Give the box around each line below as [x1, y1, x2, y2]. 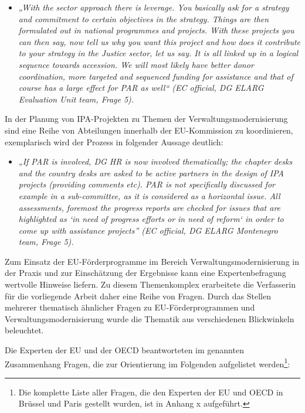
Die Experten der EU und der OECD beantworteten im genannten [5, 344, 244, 356]
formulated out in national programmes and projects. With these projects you [18, 24, 294, 36]
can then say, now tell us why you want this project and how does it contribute [18, 35, 300, 47]
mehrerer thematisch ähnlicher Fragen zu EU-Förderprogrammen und [5, 301, 255, 313]
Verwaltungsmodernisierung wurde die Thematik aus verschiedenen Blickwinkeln [5, 312, 294, 325]
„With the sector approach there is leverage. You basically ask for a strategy [18, 1, 289, 13]
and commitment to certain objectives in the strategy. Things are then [18, 12, 269, 25]
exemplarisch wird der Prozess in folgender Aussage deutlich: [5, 135, 223, 148]
